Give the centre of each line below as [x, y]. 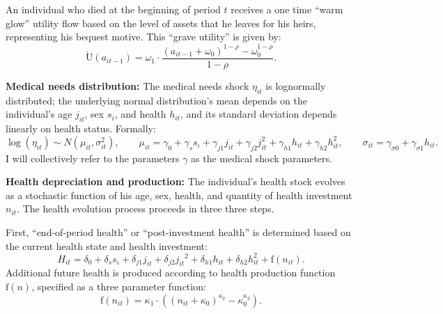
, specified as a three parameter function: [119, 286]
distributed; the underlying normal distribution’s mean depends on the [156, 100]
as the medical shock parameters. [262, 158]
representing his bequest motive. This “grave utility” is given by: [143, 37]
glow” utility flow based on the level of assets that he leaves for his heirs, [161, 23]
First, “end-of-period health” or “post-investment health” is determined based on [178, 232]
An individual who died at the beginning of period [113, 9]
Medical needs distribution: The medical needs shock [127, 86]
